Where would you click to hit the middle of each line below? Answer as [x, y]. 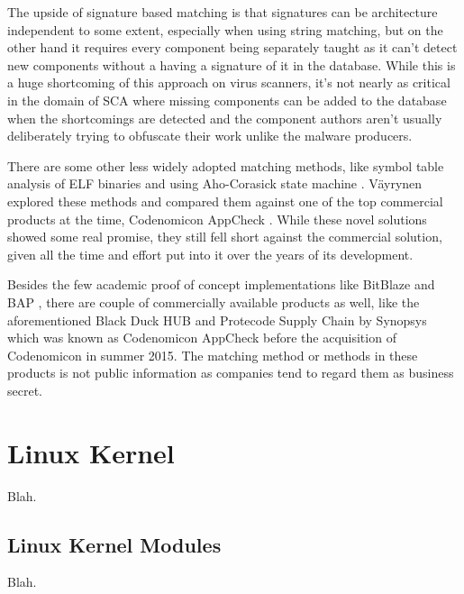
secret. [25, 390]
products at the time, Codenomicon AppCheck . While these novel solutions [217, 219]
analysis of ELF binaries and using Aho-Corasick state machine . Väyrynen [215, 183]
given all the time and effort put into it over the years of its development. [210, 254]
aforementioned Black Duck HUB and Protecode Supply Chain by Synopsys [217, 320]
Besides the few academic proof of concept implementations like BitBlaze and [221, 284]
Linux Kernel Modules [114, 544]
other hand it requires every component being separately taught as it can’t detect [232, 47]
